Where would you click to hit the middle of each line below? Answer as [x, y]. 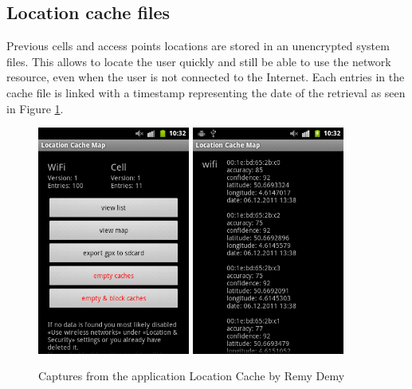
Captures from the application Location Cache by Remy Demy [192, 376]
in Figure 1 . [35, 108]
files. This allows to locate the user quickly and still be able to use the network [199, 61]
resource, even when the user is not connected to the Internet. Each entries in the [206, 77]
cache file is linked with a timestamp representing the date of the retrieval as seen [206, 92]
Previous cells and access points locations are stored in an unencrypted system [198, 46]
